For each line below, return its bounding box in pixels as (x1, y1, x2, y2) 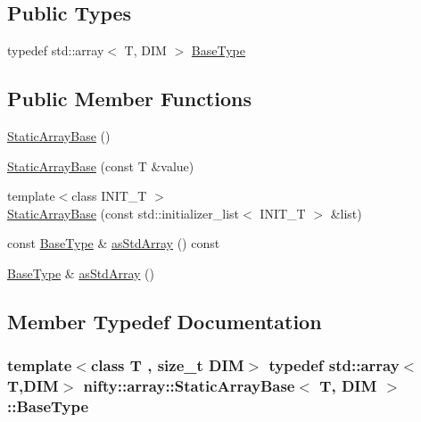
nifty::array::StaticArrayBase (83, 375, 295, 397)
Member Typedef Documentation (7, 307, 322, 335)
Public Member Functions (7, 85, 252, 112)
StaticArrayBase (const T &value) (7, 156, 194, 175)
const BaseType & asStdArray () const (7, 234, 220, 252)
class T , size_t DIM (90, 354, 244, 376)
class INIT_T (71, 186, 147, 205)
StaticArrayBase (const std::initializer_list (7, 203, 240, 222)
